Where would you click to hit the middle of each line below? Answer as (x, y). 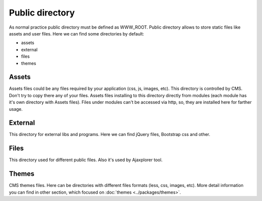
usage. (16, 109)
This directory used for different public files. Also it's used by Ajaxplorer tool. (86, 160)
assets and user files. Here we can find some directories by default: (76, 33)
